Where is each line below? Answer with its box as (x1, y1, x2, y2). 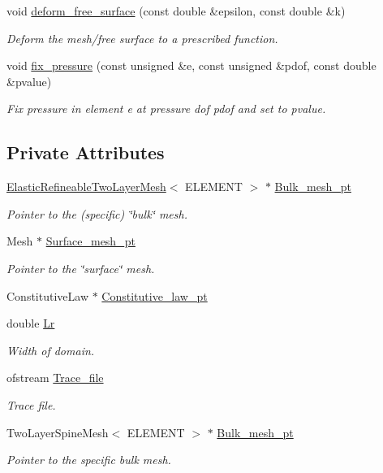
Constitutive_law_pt (101, 287, 208, 304)
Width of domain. (6, 341, 95, 358)
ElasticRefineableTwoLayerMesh (6, 178, 166, 195)
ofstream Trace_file (6, 369, 104, 386)
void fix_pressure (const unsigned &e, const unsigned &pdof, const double (6, 57, 377, 74)
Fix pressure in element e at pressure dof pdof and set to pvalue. (6, 100, 326, 117)
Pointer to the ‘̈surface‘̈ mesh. (6, 259, 155, 276)
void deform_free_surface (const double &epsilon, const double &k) (6, 2, 346, 19)
